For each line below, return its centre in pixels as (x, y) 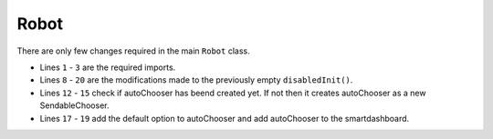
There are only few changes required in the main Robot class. (133, 51)
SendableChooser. (74, 105)
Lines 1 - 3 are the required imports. (108, 67)
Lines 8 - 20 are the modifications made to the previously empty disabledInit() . (196, 80)
